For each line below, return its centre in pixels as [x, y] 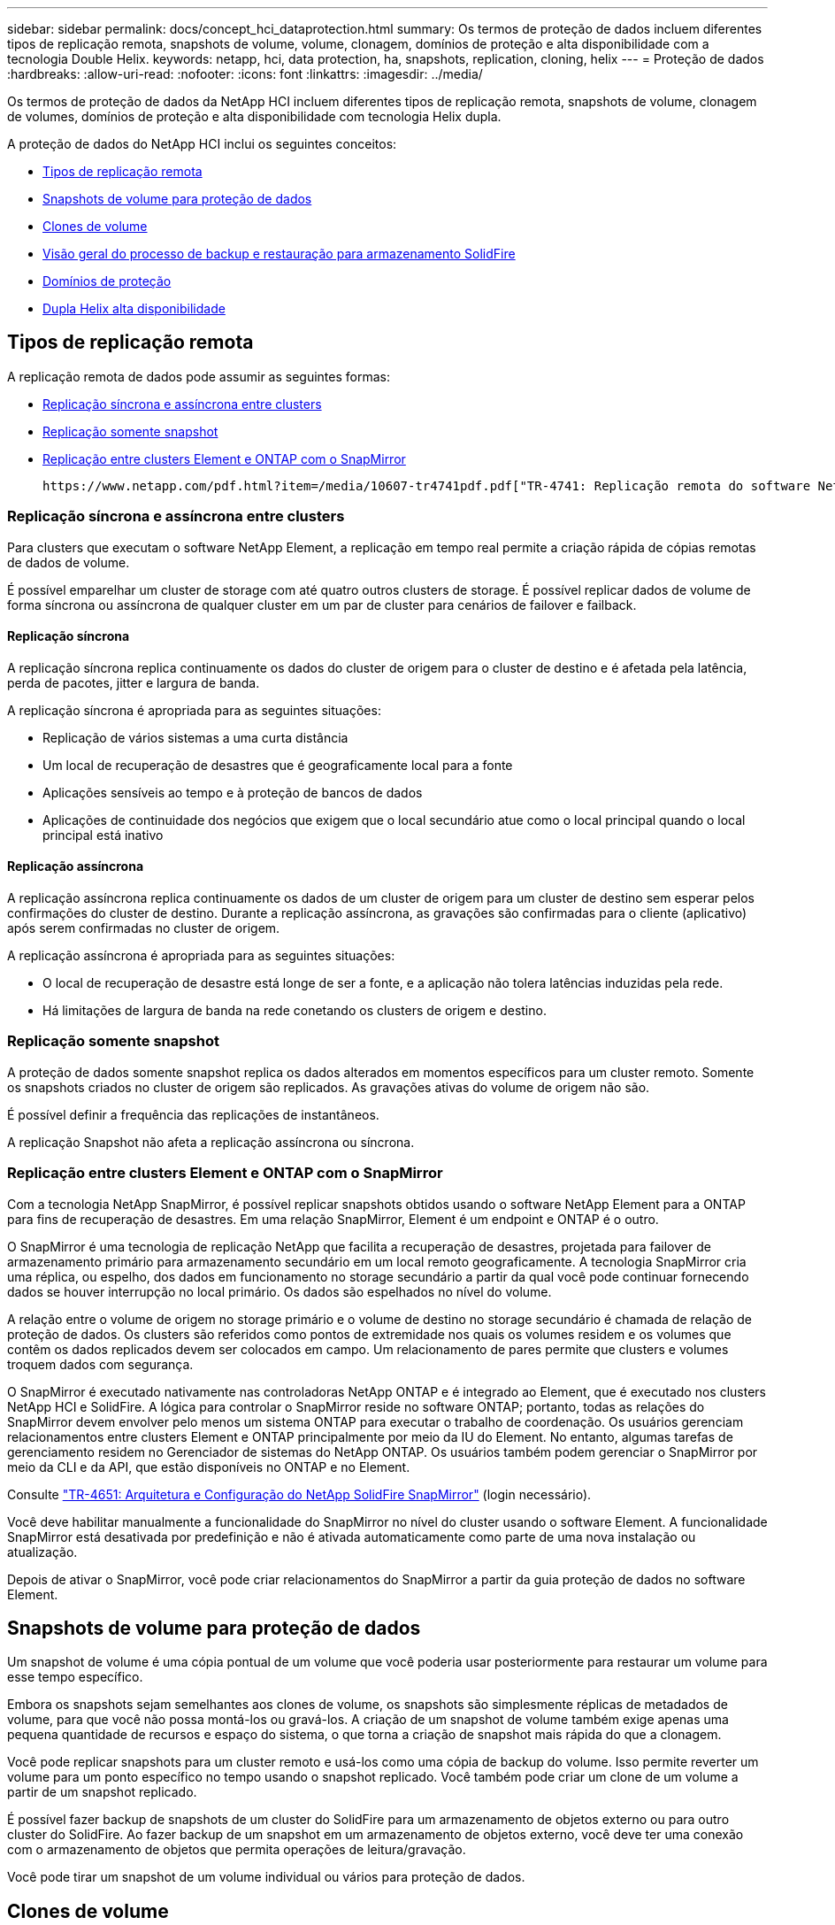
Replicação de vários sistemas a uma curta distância [195, 737]
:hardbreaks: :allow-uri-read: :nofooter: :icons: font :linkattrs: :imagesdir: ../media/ [245, 74]
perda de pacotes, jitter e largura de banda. [134, 682]
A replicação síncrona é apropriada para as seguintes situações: [194, 710]
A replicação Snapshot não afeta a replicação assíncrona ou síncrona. [211, 1142]
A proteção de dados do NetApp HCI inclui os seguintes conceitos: [202, 144]
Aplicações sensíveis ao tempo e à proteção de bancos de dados [233, 792]
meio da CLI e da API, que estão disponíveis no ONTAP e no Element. [209, 1467]
